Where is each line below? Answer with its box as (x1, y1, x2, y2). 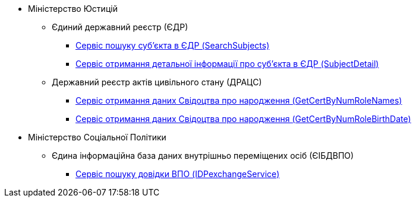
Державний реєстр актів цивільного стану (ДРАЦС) (52, 77, 262, 87)
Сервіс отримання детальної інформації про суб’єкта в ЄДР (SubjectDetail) (75, 59, 379, 69)
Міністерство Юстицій (28, 4, 118, 14)
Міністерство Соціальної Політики (28, 132, 166, 142)
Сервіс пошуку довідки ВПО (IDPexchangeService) (75, 169, 280, 179)
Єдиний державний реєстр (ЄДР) (52, 22, 188, 32)
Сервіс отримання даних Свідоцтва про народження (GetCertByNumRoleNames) (75, 95, 402, 105)
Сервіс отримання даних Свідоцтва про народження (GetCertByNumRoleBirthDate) (75, 114, 411, 124)
